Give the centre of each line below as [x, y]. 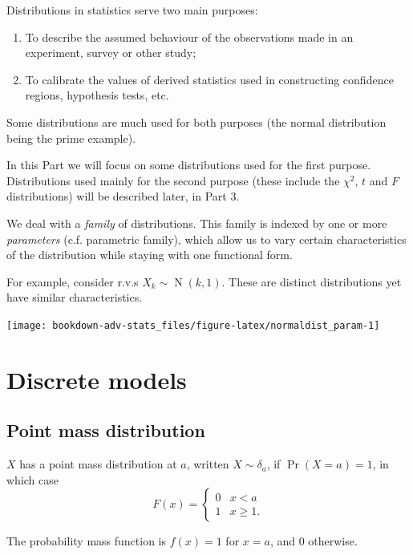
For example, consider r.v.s [73, 281]
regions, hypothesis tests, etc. [97, 95]
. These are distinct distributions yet [312, 281]
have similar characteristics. [75, 297]
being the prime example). [71, 138]
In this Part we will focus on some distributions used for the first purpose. [189, 165]
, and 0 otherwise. [314, 541]
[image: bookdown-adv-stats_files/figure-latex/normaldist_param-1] [193, 325]
